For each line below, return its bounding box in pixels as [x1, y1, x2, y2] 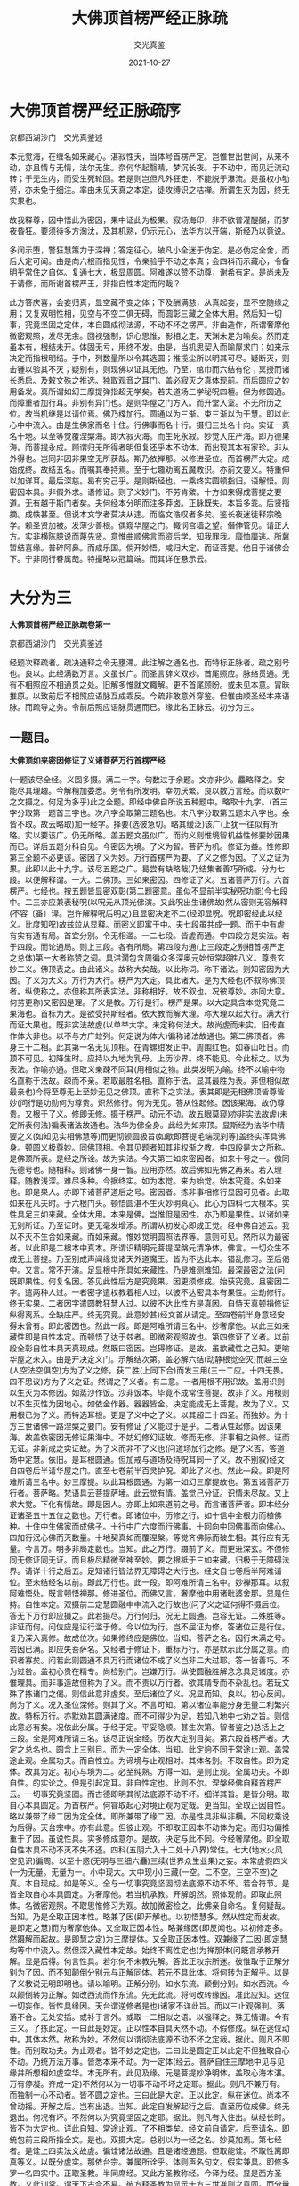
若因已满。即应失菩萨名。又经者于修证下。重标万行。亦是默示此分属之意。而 [9, 1644, 290, 1654]
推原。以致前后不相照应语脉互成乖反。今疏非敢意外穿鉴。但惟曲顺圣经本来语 [9, 690, 290, 701]
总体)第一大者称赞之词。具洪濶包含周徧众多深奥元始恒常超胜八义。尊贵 [16, 953, 278, 963]
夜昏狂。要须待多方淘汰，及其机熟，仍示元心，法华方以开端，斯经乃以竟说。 [9, 225, 290, 236]
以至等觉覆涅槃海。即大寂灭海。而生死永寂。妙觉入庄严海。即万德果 [39, 430, 290, 441]
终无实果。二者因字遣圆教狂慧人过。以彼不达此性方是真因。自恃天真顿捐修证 [9, 1299, 290, 1309]
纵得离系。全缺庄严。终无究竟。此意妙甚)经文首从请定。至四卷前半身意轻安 [9, 1309, 286, 1320]
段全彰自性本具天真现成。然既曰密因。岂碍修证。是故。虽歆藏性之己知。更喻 [9, 1343, 290, 1354]
